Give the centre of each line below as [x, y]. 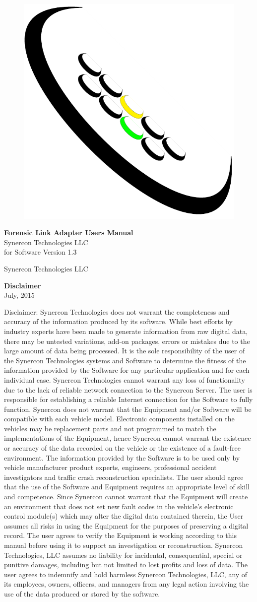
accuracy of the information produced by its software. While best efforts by [118, 321]
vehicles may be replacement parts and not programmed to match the [110, 428]
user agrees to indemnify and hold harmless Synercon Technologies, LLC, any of [126, 574]
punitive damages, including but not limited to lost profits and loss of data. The [126, 565]
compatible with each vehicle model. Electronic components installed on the [119, 419]
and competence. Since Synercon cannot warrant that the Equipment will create [126, 497]
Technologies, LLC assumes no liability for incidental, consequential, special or [123, 555]
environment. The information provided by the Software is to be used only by [122, 457]
